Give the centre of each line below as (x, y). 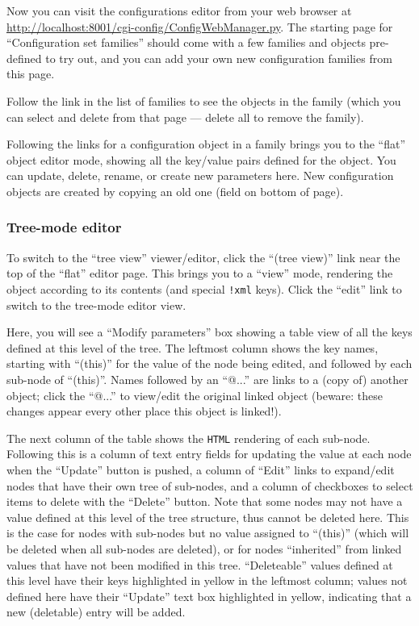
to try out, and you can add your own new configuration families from (219, 58)
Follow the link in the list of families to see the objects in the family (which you (204, 100)
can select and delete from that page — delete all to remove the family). (185, 117)
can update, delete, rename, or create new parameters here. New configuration (200, 175)
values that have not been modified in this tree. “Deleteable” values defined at (200, 564)
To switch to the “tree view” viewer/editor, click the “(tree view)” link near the (203, 257)
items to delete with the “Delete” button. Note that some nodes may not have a (205, 501)
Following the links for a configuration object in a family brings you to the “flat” (206, 144)
